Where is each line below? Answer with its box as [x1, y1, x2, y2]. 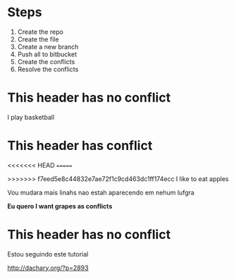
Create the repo [17, 27, 63, 36]
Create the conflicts [17, 57, 75, 66]
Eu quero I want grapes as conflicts [7, 201, 113, 210]
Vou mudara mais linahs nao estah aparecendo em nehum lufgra [7, 188, 195, 197]
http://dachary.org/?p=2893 [7, 263, 89, 272]
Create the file [17, 35, 59, 43]
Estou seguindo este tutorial [7, 249, 89, 258]
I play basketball [7, 113, 55, 121]
